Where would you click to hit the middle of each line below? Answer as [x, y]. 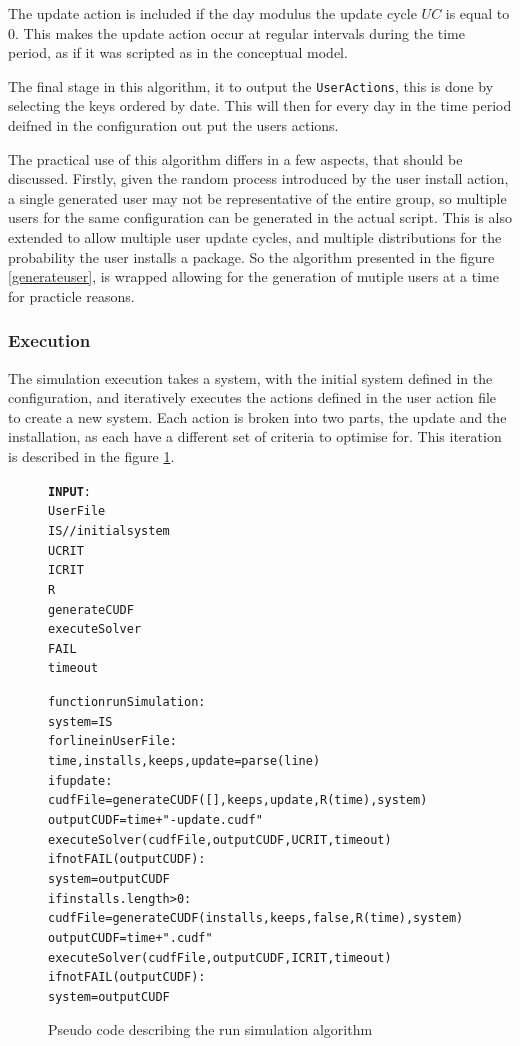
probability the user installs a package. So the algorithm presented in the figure [251, 256]
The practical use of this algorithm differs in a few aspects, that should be [235, 158]
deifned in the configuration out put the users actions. [173, 125]
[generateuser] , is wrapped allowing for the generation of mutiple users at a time [253, 276]
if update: [80, 780]
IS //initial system [109, 530]
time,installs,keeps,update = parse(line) [184, 761]
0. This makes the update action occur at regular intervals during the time [236, 32]
